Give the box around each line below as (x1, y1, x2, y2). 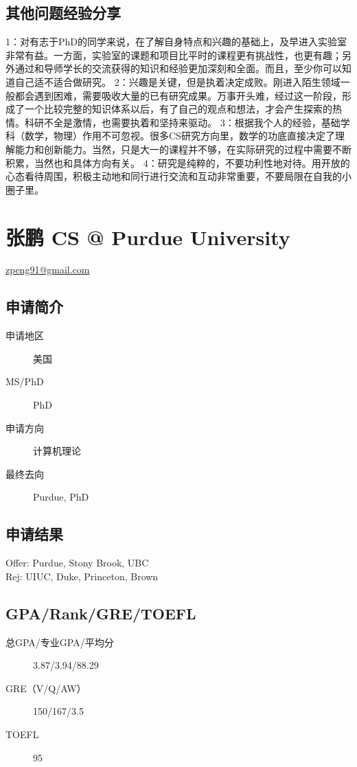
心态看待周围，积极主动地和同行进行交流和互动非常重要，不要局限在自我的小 (5, 169, 352, 183)
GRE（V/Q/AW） (5, 680, 87, 695)
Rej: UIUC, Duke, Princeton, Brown (5, 569, 159, 583)
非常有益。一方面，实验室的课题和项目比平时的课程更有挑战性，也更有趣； (5, 47, 342, 62)
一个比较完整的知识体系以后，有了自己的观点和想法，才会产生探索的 (24, 102, 332, 116)
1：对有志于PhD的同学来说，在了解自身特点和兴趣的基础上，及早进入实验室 (5, 34, 347, 49)
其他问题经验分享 (5, 2, 121, 23)
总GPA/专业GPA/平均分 (5, 634, 114, 649)
